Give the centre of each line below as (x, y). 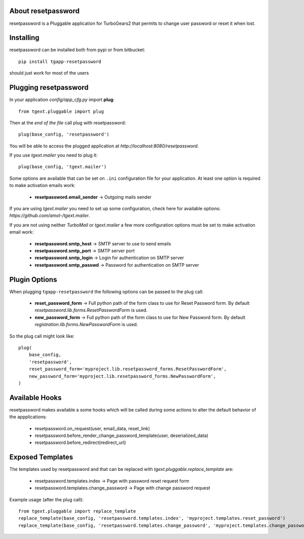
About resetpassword (44, 11)
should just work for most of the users (49, 73)
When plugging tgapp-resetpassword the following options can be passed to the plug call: (106, 292)
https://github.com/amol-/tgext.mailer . (50, 215)
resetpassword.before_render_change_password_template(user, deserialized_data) (122, 436)
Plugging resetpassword (49, 88)
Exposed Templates (41, 457)
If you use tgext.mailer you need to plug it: (53, 155)
